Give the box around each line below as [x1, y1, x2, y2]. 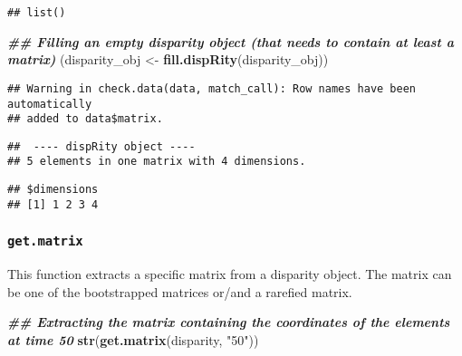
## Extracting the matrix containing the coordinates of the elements [7, 313, 450, 332]
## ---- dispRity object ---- [7, 140, 196, 153]
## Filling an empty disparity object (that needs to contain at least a [7, 32, 455, 51]
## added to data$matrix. [7, 112, 163, 126]
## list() [7, 6, 66, 19]
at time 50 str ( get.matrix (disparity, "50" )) [7, 331, 259, 349]
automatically [7, 97, 92, 111]
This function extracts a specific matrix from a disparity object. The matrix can [7, 265, 452, 284]
